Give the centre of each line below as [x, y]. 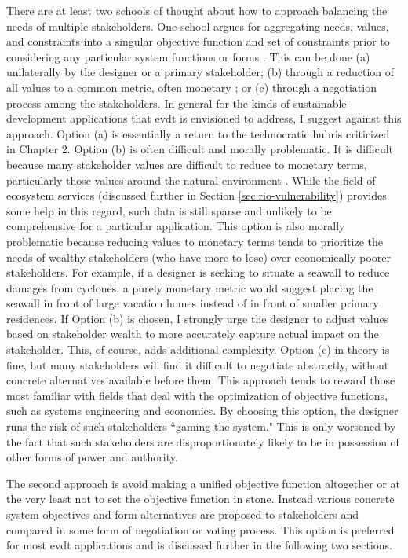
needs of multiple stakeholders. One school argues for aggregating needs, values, [198, 26]
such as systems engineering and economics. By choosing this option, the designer [202, 411]
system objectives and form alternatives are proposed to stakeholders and [183, 514]
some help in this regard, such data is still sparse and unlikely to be [169, 210]
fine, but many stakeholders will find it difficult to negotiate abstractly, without [198, 364]
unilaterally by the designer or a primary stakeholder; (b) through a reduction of [200, 72]
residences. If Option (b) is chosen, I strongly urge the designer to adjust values [198, 318]
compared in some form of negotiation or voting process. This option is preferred [200, 529]
